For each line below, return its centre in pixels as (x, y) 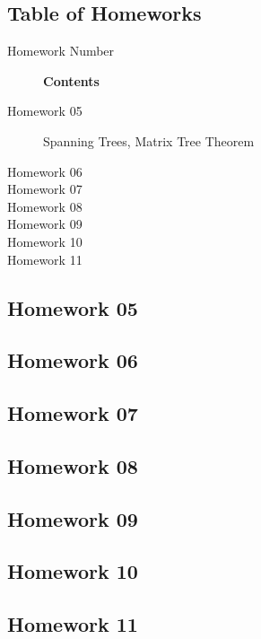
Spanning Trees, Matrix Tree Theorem (149, 140)
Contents (71, 80)
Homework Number (61, 51)
